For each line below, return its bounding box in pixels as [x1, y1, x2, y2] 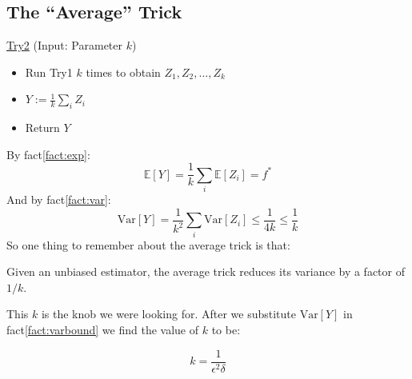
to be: [211, 321, 241, 337]
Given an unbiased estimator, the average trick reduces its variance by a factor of [6, 263, 405, 280]
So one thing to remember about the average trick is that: [6, 236, 290, 253]
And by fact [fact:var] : [6, 191, 111, 208]
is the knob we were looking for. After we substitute [41, 305, 296, 322]
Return [25, 119, 60, 136]
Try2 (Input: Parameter [6, 37, 122, 54]
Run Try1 [25, 63, 73, 80]
